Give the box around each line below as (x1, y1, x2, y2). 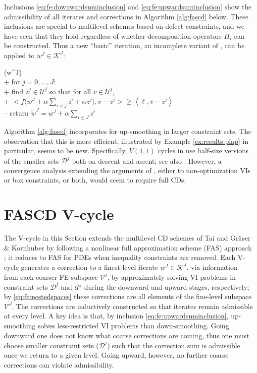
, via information (187, 261, 238, 272)
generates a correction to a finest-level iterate (21, 261, 158, 272)
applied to (4, 50, 35, 60)
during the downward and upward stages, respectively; (84, 281, 249, 292)
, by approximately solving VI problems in (107, 271, 236, 282)
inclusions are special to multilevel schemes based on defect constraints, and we (4, 21, 245, 31)
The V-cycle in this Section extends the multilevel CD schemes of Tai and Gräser (4, 233, 251, 243)
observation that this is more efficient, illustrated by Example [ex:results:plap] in (4, 135, 249, 146)
